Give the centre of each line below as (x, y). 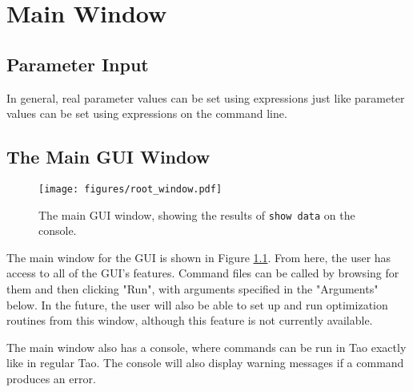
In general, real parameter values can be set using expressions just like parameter (206, 97)
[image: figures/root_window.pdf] (130, 189)
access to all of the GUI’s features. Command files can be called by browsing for (203, 273)
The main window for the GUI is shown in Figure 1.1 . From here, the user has (199, 257)
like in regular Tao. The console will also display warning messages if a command (205, 363)
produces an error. (51, 379)
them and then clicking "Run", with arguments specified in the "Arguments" (192, 289)
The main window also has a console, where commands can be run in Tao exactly (206, 347)
